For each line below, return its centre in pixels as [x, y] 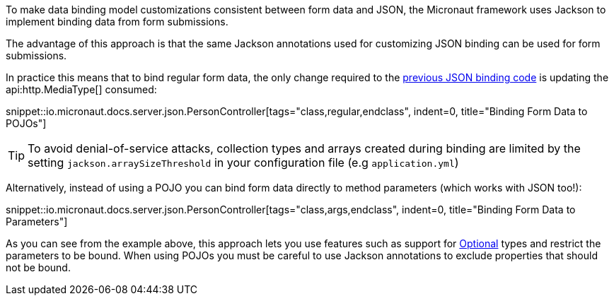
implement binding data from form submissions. [117, 22]
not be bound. [38, 267]
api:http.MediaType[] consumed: [81, 89]
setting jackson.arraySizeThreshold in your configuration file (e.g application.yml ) [243, 163]
